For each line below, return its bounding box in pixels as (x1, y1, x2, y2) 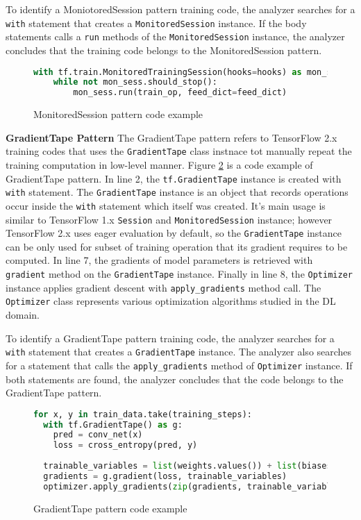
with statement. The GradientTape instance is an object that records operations (6, 185, 349, 199)
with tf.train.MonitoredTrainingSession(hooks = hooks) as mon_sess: (33, 67, 352, 77)
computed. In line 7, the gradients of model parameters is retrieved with (6, 253, 313, 267)
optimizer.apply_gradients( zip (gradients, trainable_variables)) (43, 481, 352, 492)
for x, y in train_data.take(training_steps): (33, 409, 253, 419)
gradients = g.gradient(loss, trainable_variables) (43, 471, 287, 481)
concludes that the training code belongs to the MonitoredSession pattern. (6, 42, 322, 57)
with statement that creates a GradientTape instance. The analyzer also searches (6, 344, 352, 359)
